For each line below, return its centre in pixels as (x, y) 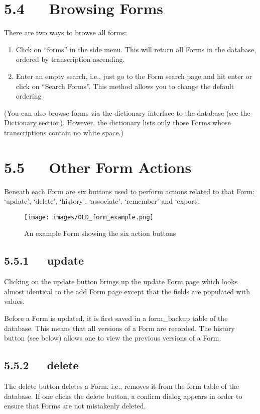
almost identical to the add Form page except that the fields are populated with (127, 291)
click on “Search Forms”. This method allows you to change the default (125, 86)
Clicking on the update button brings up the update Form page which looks (121, 281)
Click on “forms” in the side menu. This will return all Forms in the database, (136, 49)
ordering (29, 96)
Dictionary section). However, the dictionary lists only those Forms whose (117, 122)
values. (14, 301)
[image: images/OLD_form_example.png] (89, 217)
